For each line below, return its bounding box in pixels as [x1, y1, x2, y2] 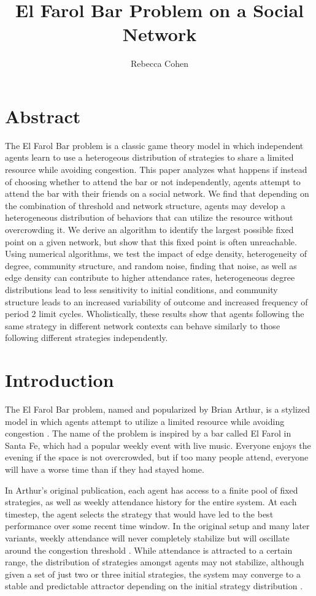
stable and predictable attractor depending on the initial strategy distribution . [5, 579, 303, 592]
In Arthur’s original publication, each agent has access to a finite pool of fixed [5, 483, 298, 496]
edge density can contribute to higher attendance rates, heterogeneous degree [5, 271, 295, 284]
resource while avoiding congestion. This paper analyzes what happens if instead [5, 163, 307, 176]
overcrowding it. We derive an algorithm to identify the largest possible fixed [5, 223, 294, 235]
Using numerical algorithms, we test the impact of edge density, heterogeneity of [5, 247, 307, 260]
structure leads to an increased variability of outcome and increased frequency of [5, 295, 308, 308]
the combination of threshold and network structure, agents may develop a [5, 199, 285, 212]
